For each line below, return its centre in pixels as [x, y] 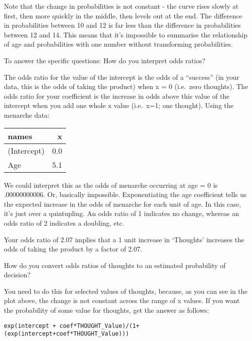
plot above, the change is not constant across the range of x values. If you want [122, 300]
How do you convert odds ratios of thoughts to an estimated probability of [115, 265]
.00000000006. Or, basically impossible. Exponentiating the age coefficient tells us [125, 194]
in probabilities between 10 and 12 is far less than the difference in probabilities [122, 25]
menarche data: [27, 115]
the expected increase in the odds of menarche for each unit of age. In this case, [123, 204]
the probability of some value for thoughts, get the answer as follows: [107, 310]
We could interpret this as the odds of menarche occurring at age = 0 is [111, 185]
